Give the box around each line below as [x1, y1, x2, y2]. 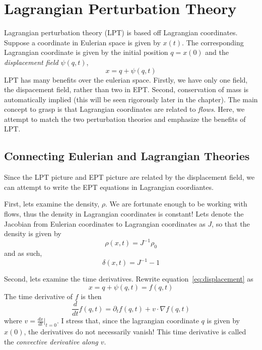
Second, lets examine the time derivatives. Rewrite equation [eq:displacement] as [4, 273, 253, 284]
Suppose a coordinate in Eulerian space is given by [4, 37, 161, 47]
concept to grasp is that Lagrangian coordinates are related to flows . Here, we [4, 104, 245, 114]
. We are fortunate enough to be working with [105, 198, 247, 209]
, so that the [212, 218, 250, 229]
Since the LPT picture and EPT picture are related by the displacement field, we [4, 172, 255, 182]
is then [81, 291, 102, 301]
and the [205, 47, 229, 57]
